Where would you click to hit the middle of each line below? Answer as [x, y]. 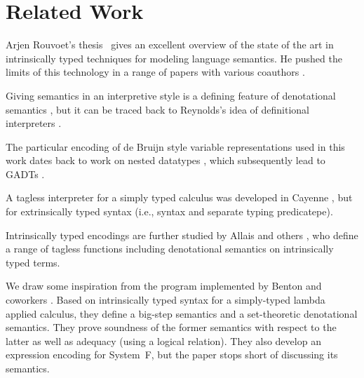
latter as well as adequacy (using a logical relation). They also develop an [163, 340]
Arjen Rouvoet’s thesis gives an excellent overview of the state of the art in [170, 45]
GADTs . [25, 174]
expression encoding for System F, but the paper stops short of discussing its [172, 355]
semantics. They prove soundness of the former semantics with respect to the [171, 327]
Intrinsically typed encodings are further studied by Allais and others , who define [182, 235]
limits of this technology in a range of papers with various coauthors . [155, 72]
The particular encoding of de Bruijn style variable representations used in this [175, 146]
